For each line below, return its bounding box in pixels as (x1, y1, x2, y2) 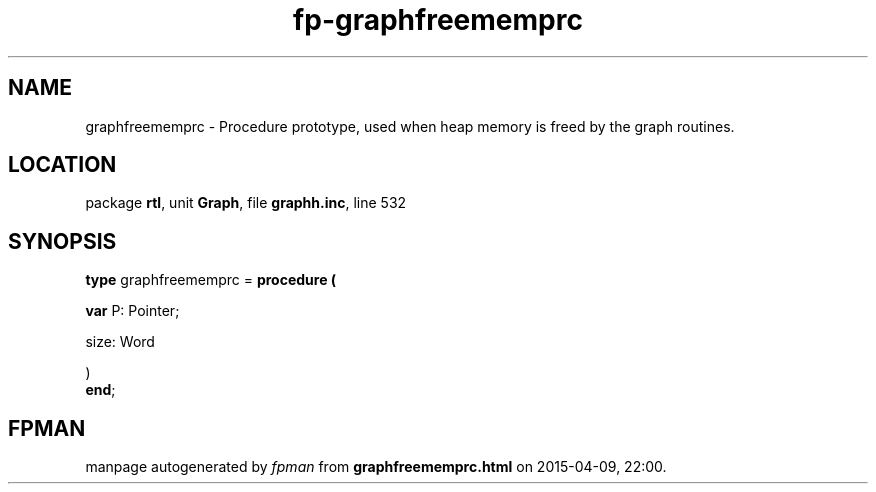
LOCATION (8, 152, 117, 178)
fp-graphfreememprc (293, 3, 583, 37)
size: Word (85, 333, 155, 351)
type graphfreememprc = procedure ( (85, 271, 337, 289)
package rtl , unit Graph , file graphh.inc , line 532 (85, 194, 407, 212)
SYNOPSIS (8, 228, 117, 254)
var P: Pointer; (85, 302, 180, 320)
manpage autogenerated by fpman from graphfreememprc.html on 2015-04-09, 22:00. (85, 458, 667, 476)
